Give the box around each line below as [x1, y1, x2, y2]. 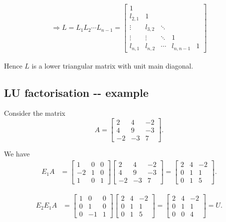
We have [4, 148, 30, 159]
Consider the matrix [4, 108, 66, 118]
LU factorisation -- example [4, 84, 149, 100]
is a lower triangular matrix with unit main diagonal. [31, 60, 193, 71]
